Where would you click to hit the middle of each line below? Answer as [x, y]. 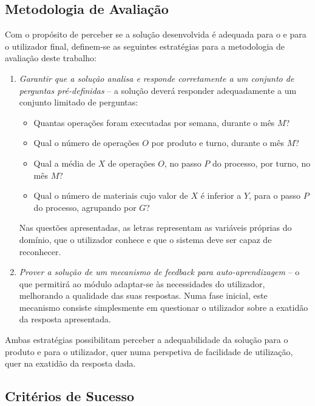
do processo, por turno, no [262, 163]
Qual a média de [64, 163]
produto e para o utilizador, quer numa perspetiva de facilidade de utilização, [149, 351]
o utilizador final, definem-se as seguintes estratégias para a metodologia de [145, 46]
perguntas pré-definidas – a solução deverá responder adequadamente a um [158, 90]
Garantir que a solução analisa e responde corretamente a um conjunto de [157, 78]
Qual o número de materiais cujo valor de [111, 195]
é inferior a [221, 195]
